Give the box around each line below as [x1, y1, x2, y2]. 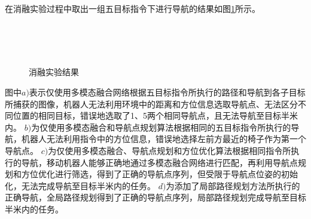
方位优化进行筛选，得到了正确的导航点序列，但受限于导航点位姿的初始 [21, 168, 298, 180]
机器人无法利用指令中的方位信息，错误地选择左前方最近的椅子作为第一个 [21, 132, 306, 145]
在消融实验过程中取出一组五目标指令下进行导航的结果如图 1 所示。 [5, 2, 260, 14]
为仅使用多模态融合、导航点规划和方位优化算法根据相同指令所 [48, 144, 291, 156]
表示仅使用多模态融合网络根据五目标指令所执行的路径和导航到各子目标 [29, 85, 306, 98]
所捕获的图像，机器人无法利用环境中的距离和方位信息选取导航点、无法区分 [5, 97, 298, 110]
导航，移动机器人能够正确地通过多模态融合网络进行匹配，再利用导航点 [21, 156, 298, 168]
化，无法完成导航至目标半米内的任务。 [5, 179, 155, 192]
